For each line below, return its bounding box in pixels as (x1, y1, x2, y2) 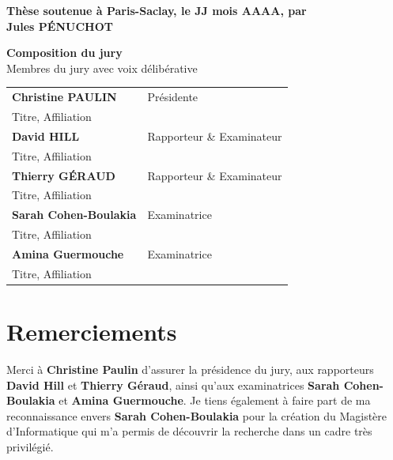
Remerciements (6, 315, 177, 347)
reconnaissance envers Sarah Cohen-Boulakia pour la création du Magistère (6, 407, 387, 424)
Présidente (147, 89, 198, 105)
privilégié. (6, 438, 54, 454)
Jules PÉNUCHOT (6, 17, 113, 34)
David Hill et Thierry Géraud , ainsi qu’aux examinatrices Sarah (6, 376, 340, 393)
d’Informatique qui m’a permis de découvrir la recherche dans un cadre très (6, 423, 372, 439)
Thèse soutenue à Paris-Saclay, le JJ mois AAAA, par (6, 2, 307, 18)
